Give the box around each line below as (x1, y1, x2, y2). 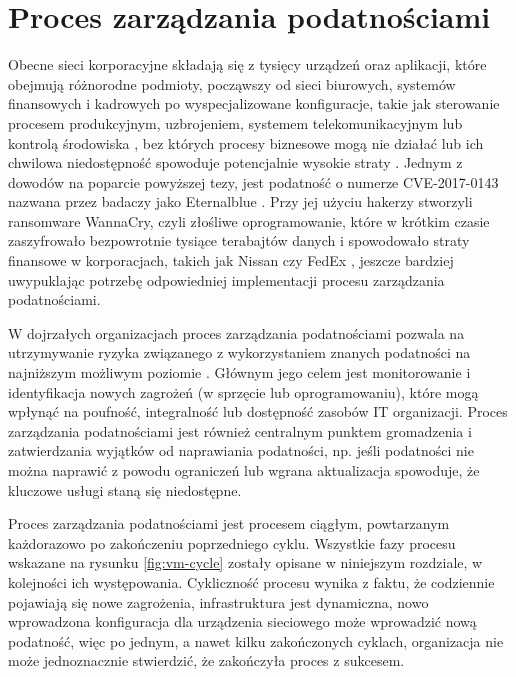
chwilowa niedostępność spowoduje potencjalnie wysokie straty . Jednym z (8, 152, 463, 173)
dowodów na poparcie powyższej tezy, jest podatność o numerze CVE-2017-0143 (8, 171, 499, 192)
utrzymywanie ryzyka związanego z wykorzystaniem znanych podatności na (8, 342, 471, 363)
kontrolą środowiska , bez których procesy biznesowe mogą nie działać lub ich (8, 132, 484, 153)
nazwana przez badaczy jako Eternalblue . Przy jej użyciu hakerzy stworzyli (8, 191, 473, 212)
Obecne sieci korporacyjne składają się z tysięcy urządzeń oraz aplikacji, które (8, 54, 487, 75)
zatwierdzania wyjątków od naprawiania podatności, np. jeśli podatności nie (8, 440, 474, 461)
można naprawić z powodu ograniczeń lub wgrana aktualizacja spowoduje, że (8, 460, 480, 480)
